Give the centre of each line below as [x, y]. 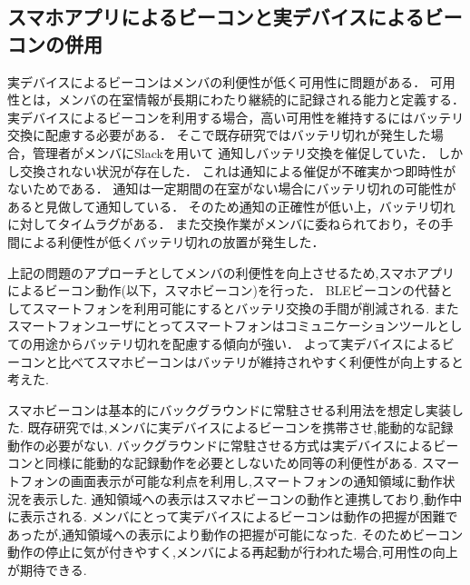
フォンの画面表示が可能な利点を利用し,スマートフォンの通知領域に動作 [231, 481]
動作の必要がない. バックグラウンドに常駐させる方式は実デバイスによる [220, 445]
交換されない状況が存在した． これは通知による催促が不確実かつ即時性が [238, 170]
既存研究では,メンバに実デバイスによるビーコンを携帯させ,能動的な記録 [240, 427]
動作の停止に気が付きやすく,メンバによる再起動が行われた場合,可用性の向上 [233, 552]
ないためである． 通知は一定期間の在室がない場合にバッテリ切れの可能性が [232, 188]
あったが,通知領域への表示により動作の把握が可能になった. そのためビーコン [235, 534]
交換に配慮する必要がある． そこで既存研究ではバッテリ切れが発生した [219, 135]
